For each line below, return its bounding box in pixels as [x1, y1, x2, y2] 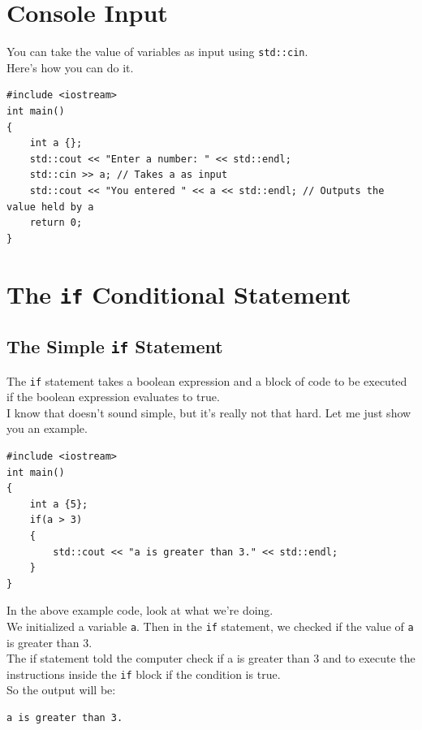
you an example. [6, 420, 88, 437]
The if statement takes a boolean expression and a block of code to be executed [6, 372, 407, 389]
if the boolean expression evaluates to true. [6, 388, 220, 405]
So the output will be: [6, 681, 116, 698]
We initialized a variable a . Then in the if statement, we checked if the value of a [6, 617, 414, 634]
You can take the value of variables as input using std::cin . [6, 43, 308, 60]
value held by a [6, 201, 94, 213]
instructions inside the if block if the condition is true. [6, 665, 281, 682]
